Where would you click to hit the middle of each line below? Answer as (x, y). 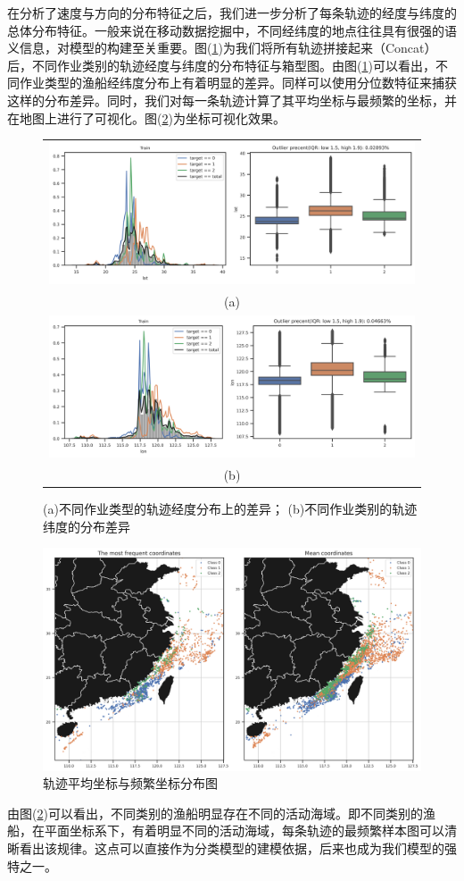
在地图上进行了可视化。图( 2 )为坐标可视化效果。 (146, 117)
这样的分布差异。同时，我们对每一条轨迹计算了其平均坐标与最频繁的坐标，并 (232, 100)
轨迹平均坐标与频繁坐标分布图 (130, 783)
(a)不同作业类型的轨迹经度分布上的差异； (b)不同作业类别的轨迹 (230, 509)
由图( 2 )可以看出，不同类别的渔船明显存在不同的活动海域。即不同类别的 (215, 813)
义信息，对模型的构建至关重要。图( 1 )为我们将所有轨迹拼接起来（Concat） (222, 48)
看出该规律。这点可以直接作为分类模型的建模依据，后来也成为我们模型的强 (238, 848)
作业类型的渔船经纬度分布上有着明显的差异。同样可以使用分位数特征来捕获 (238, 83)
